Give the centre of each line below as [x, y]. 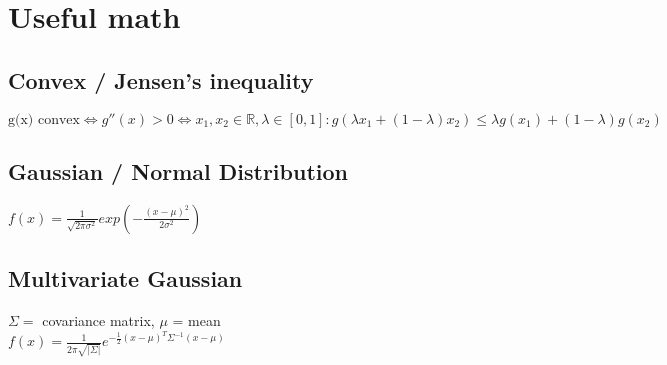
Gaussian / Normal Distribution [178, 170]
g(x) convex [44, 119]
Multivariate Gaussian [125, 278]
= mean [196, 319]
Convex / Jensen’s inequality [161, 79]
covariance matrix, [98, 319]
